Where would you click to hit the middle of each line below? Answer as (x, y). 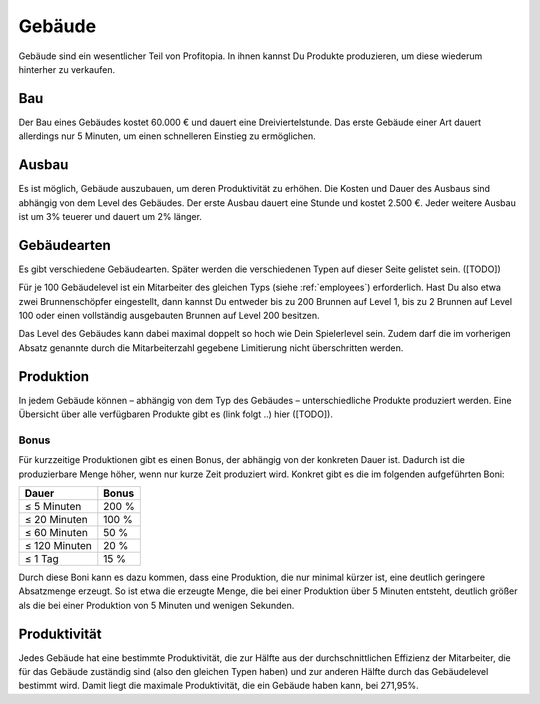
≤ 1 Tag (41, 558)
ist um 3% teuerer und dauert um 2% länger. (110, 216)
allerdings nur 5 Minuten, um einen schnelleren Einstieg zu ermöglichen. (167, 136)
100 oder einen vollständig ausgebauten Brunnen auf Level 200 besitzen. (169, 315)
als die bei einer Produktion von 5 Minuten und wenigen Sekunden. (156, 605)
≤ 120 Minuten (58, 545)
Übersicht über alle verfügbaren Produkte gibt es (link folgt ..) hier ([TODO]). (176, 414)
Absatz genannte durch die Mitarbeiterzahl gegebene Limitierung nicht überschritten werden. (211, 347)
